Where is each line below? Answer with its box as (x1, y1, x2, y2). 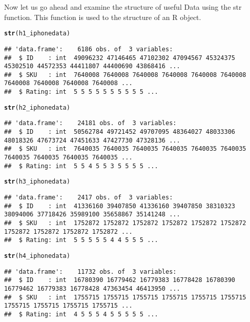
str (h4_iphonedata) (4, 252, 70, 259)
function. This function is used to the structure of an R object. (4, 11, 201, 22)
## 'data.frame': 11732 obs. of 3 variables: (4, 268, 177, 275)
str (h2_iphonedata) (4, 104, 70, 111)
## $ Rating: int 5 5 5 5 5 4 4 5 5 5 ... (4, 236, 158, 244)
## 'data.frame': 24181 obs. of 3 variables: (4, 119, 177, 127)
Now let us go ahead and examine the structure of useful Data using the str (4, 2, 242, 12)
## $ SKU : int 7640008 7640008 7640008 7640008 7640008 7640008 (4, 71, 246, 78)
